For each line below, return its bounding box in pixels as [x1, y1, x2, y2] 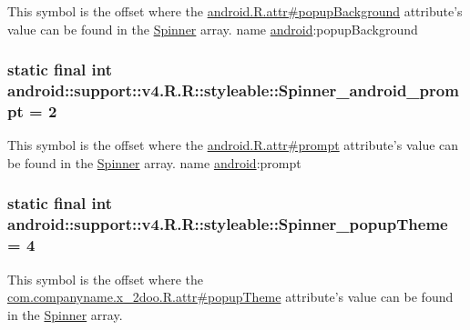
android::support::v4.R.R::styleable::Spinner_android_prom [7, 79, 459, 102]
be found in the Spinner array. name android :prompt [7, 153, 301, 172]
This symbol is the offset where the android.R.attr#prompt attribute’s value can [7, 135, 459, 155]
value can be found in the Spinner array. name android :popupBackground [7, 19, 418, 38]
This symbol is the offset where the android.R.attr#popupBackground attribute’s [7, 2, 463, 20]
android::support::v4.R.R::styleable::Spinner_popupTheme [7, 213, 448, 235]
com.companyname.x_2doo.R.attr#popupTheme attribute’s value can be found [7, 287, 454, 306]
